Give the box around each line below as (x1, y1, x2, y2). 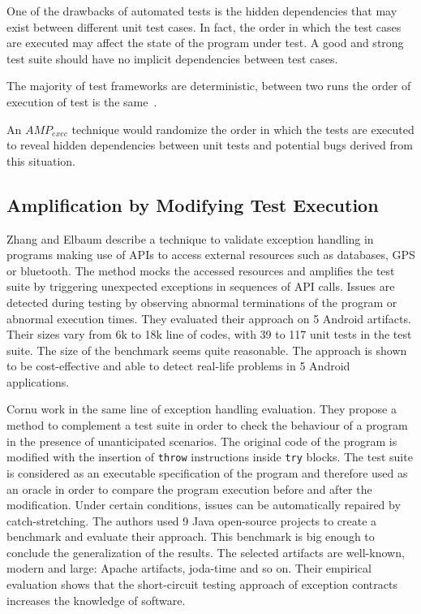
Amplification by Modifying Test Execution (6, 192, 379, 217)
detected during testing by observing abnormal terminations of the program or (6, 293, 397, 310)
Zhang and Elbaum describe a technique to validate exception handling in (6, 230, 374, 247)
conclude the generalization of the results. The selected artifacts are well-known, (6, 543, 405, 560)
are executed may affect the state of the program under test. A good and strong (6, 34, 404, 51)
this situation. (6, 152, 75, 169)
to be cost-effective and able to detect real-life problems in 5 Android (6, 357, 350, 374)
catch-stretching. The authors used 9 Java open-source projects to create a (6, 512, 377, 529)
